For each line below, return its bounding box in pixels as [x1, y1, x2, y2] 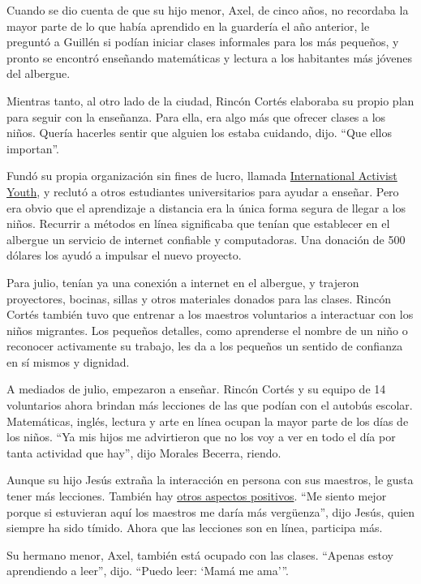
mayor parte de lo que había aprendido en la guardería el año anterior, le [6, 17, 370, 34]
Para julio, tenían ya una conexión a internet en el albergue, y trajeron [6, 273, 359, 290]
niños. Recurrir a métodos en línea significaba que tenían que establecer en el [6, 215, 390, 232]
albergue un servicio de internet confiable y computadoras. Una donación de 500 [6, 230, 406, 247]
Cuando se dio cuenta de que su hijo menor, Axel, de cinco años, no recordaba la [6, 2, 409, 18]
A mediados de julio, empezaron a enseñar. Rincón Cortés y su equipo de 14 [6, 380, 386, 397]
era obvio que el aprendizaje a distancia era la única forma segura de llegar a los [6, 199, 406, 216]
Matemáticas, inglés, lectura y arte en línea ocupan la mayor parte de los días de [6, 412, 409, 429]
